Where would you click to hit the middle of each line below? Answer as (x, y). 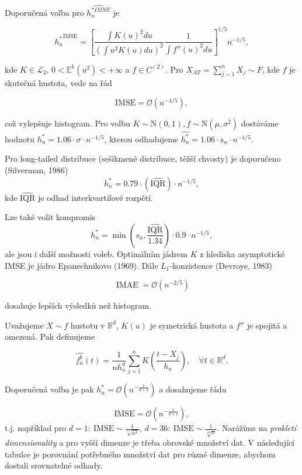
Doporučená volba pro (44, 12)
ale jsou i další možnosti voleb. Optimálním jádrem (96, 253)
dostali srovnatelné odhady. (54, 465)
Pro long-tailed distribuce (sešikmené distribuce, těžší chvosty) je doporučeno (143, 158)
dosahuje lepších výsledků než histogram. (78, 305)
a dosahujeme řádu (193, 389)
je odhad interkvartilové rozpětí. (95, 197)
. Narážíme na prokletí (256, 428)
